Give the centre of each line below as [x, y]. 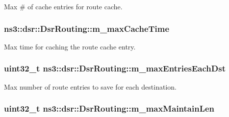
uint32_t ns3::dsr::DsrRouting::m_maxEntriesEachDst [115, 68]
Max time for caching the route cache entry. [70, 46]
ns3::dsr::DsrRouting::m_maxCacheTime [87, 28]
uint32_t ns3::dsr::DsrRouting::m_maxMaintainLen [109, 108]
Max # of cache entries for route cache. [63, 6]
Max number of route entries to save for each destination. [90, 86]
